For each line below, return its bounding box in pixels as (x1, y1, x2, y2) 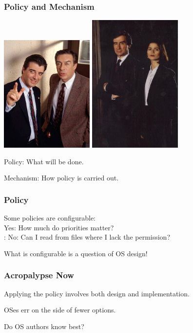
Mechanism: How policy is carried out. (4, 173, 119, 183)
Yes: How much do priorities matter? (4, 222, 114, 232)
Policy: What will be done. (4, 156, 84, 166)
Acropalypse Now (4, 269, 74, 281)
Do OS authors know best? (4, 321, 84, 331)
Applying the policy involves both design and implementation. (4, 288, 190, 298)
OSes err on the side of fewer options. (4, 305, 116, 315)
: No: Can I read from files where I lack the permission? (4, 232, 171, 242)
